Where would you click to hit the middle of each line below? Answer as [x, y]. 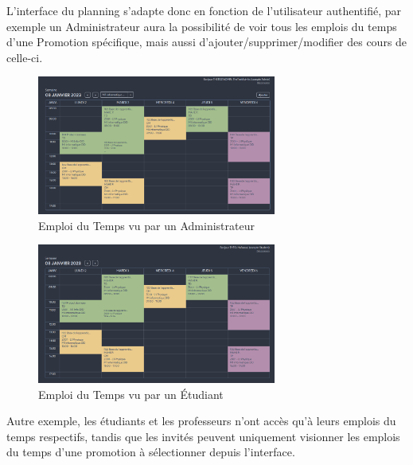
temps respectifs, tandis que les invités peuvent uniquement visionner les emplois [203, 436]
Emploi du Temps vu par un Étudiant [131, 394]
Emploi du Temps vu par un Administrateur [146, 225]
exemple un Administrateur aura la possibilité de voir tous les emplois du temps [202, 26]
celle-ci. [25, 57]
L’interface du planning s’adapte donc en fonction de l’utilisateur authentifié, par [204, 10]
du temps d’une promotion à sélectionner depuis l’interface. [151, 452]
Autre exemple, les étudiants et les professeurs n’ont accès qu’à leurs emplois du [201, 421]
